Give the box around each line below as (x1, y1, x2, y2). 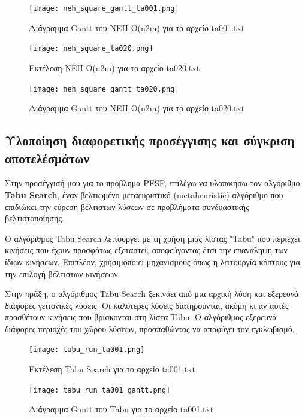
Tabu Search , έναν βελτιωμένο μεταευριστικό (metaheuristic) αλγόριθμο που (5, 188, 283, 201)
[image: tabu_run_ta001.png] (29, 345, 145, 354)
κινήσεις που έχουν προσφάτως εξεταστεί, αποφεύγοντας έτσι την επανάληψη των (5, 244, 288, 256)
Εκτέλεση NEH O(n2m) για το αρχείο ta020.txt (29, 61, 200, 74)
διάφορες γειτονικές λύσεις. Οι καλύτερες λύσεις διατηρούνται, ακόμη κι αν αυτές (5, 299, 289, 311)
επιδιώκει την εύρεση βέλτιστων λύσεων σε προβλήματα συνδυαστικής (5, 200, 249, 212)
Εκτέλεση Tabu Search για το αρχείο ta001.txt (29, 363, 195, 375)
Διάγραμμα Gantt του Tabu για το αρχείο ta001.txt (29, 403, 214, 415)
